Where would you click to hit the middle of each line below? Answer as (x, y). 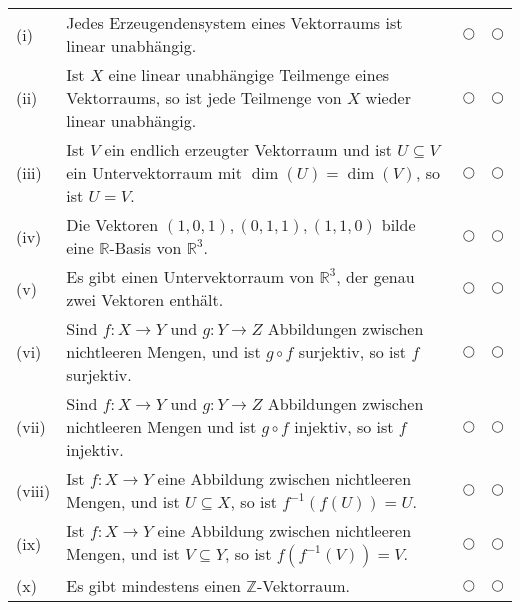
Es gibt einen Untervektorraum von (190, 276)
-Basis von (145, 247)
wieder (388, 97)
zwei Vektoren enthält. (145, 299)
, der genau (375, 276)
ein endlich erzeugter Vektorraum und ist (248, 149)
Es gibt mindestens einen (153, 585)
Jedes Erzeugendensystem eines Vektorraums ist (234, 22)
